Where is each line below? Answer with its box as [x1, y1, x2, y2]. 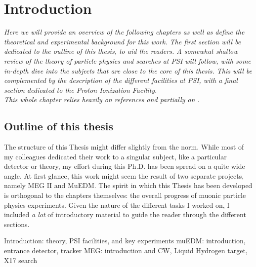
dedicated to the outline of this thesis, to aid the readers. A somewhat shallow [4, 46, 238, 56]
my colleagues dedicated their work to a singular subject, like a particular [4, 151, 227, 161]
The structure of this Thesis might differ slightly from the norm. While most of [4, 142, 244, 152]
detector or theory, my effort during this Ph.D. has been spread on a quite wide [4, 161, 245, 171]
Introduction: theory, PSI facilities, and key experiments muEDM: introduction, [4, 235, 246, 246]
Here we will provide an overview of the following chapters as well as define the [4, 27, 245, 37]
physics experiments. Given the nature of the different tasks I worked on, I [4, 199, 230, 210]
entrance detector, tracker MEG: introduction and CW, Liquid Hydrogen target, [4, 245, 248, 256]
